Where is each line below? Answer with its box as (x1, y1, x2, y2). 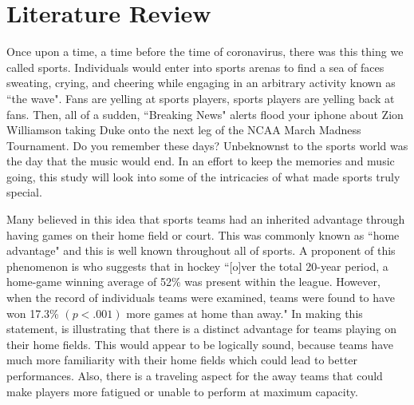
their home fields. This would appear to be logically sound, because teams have (6, 336, 393, 352)
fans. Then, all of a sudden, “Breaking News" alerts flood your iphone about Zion (6, 105, 404, 122)
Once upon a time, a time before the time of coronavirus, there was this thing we (6, 43, 404, 60)
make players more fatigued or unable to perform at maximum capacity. (6, 383, 358, 399)
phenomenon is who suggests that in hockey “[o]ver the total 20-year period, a (6, 257, 388, 274)
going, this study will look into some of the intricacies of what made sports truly (6, 168, 400, 185)
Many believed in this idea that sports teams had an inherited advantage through (6, 211, 405, 228)
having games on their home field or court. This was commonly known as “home (6, 226, 400, 243)
